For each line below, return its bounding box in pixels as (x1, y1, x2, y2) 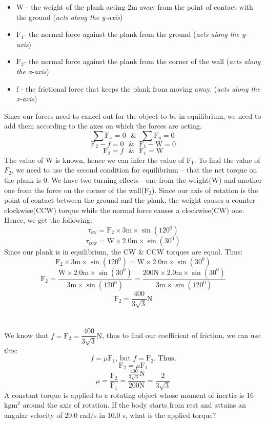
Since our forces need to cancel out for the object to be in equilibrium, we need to (4, 110, 261, 121)
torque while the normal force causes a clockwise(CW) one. (58, 204, 244, 215)
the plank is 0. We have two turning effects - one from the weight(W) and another (4, 175, 262, 185)
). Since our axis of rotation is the (151, 184, 258, 195)
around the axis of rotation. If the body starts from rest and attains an (23, 399, 246, 410)
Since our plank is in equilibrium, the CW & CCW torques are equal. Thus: (4, 246, 243, 257)
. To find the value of (194, 154, 260, 165)
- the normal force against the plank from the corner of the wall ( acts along (24, 56, 261, 67)
